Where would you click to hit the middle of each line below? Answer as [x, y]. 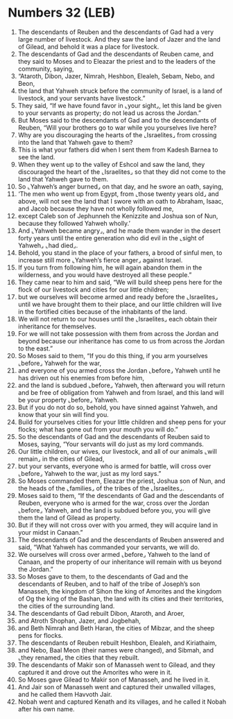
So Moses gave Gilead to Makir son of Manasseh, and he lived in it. [114, 680]
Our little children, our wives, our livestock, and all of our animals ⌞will [117, 451]
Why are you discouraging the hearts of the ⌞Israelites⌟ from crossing [117, 135]
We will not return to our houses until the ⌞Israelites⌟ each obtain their [118, 319]
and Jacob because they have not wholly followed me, [96, 208]
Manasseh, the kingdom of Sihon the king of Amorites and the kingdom [120, 591]
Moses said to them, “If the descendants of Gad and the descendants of [121, 495]
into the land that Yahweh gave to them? [75, 142]
